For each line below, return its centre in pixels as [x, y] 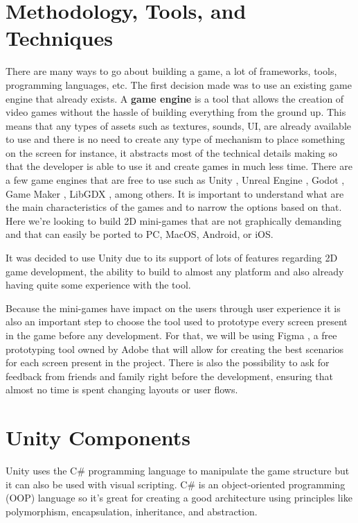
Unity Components [98, 437]
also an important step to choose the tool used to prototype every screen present [177, 321]
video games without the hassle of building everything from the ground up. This [176, 112]
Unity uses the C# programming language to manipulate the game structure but [178, 471]
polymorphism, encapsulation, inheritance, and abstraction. [132, 511]
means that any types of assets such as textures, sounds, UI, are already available [178, 125]
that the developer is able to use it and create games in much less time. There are [179, 166]
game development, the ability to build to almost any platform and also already [175, 271]
